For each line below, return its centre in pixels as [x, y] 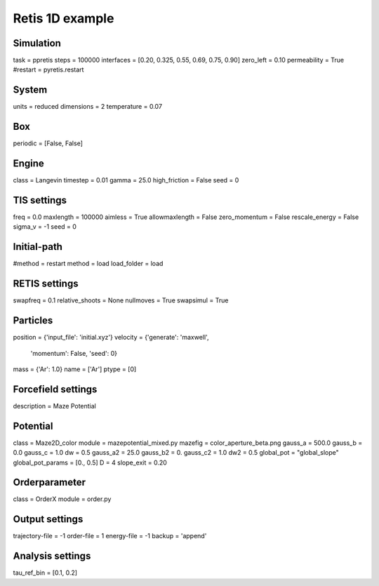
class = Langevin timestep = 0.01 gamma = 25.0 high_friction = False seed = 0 [126, 180]
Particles [33, 320]
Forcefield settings [55, 389]
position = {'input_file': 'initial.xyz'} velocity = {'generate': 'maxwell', [111, 338]
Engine [29, 164]
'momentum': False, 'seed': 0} [74, 353]
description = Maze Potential [54, 406]
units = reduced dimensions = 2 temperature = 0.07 [88, 107]
